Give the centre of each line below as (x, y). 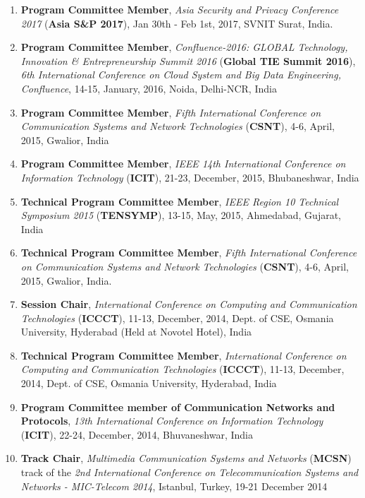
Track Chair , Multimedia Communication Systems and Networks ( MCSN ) (186, 458)
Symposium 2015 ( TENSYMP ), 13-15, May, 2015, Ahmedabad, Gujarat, (181, 215)
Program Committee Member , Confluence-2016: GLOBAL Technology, (184, 47)
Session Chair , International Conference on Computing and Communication (189, 304)
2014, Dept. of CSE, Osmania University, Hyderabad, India (149, 383)
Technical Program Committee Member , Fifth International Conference (189, 253)
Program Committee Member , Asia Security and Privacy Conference (180, 9)
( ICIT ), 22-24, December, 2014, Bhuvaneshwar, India (137, 434)
